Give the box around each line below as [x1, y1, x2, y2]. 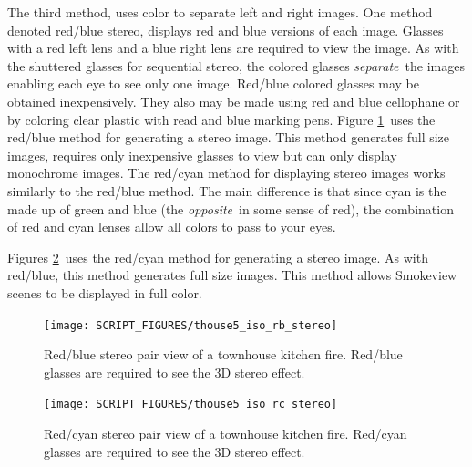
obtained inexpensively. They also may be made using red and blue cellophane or [7, 91, 460, 110]
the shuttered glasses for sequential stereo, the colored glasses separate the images [7, 56, 465, 75]
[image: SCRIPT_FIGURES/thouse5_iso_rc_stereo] [44, 398, 338, 411]
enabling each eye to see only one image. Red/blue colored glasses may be [7, 74, 419, 93]
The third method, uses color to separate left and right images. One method [7, 3, 433, 21]
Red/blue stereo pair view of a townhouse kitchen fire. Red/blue [44, 345, 403, 364]
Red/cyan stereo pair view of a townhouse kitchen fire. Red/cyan [44, 424, 407, 442]
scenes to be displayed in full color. [7, 283, 202, 302]
